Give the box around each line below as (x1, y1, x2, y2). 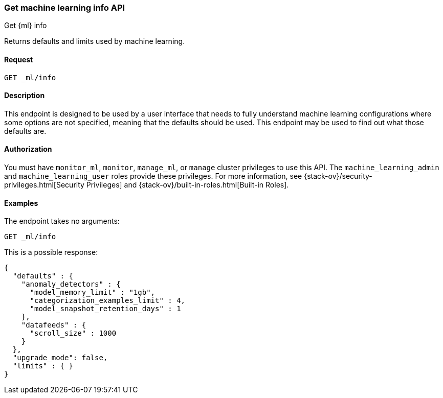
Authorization (4, 145, 52, 154)
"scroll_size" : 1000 (30, 329, 117, 338)
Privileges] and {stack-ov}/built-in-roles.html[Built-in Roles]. (86, 180, 289, 190)
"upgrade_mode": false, (12, 354, 108, 362)
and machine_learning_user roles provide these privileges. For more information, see (4, 172, 302, 181)
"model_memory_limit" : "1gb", (30, 288, 156, 297)
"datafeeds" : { (21, 321, 86, 330)
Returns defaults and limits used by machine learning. (4, 37, 185, 46)
